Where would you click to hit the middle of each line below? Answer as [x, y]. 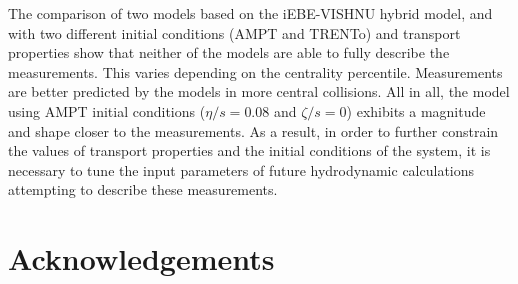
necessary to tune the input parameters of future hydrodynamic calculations [241, 169]
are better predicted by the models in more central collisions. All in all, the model [259, 91]
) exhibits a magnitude [416, 110]
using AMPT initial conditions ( [107, 110]
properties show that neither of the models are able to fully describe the [229, 52]
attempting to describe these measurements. [143, 189]
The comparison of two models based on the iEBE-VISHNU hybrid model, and [250, 13]
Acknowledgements [141, 258]
